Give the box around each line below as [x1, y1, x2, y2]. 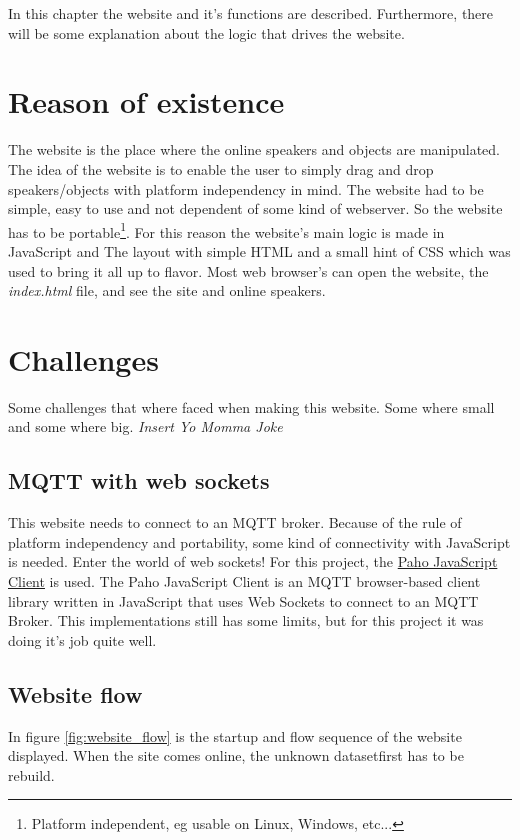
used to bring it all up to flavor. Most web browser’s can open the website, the [8, 260, 489, 281]
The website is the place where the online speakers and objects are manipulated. [8, 139, 501, 160]
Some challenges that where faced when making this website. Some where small [8, 396, 495, 417]
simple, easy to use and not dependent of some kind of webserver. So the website [8, 198, 503, 219]
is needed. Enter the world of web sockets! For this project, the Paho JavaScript [8, 551, 498, 572]
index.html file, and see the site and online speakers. [8, 280, 326, 301]
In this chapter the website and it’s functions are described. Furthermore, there [8, 3, 494, 23]
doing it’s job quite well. [8, 629, 157, 650]
